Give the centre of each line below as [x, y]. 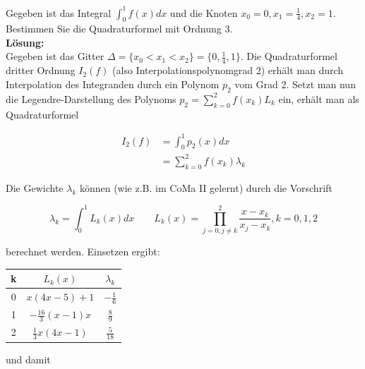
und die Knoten [204, 12]
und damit [28, 359]
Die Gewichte [35, 187]
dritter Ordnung [41, 70]
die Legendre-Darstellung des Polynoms [91, 98]
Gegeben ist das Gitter [55, 56]
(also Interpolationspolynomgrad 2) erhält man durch [228, 70]
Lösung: [25, 42]
